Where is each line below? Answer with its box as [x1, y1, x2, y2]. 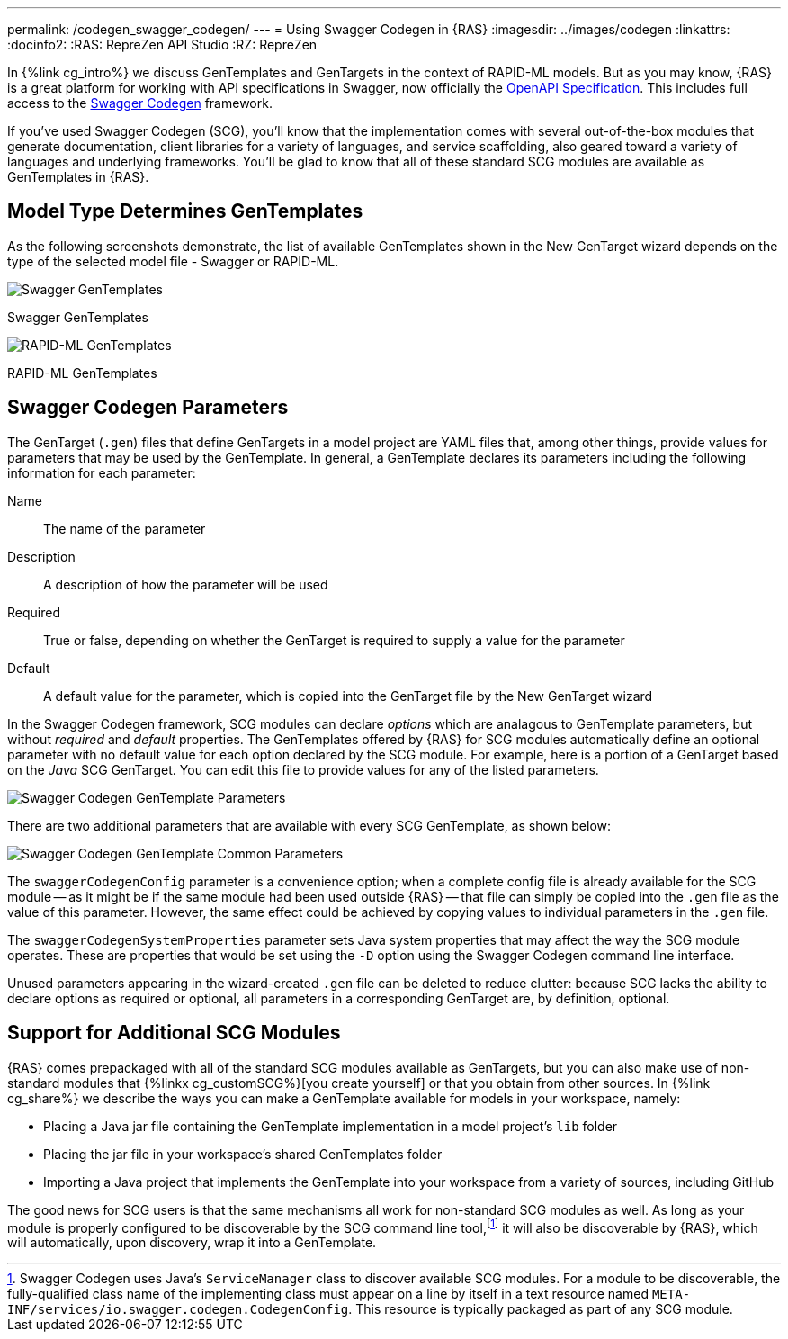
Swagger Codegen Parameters [7, 396, 289, 419]
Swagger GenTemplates [7, 309, 148, 325]
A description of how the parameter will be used [43, 576, 328, 592]
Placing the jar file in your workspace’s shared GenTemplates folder [43, 1146, 443, 1162]
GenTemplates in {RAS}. [7, 169, 149, 184]
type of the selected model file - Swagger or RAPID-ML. [7, 253, 339, 269]
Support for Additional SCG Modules [7, 1021, 341, 1045]
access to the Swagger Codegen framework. [7, 95, 273, 111]
